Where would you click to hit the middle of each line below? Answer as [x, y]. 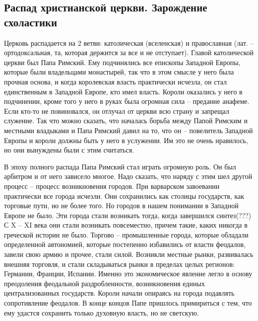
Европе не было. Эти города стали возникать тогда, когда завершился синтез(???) [128, 215]
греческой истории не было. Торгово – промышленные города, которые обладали [126, 234]
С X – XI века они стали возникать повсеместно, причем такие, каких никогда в [126, 225]
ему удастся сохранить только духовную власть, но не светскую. [101, 312]
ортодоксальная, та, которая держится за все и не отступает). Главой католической [129, 52]
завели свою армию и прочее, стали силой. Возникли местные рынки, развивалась [129, 254]
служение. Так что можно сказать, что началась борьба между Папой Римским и [126, 120]
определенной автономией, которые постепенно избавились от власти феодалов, [125, 244]
